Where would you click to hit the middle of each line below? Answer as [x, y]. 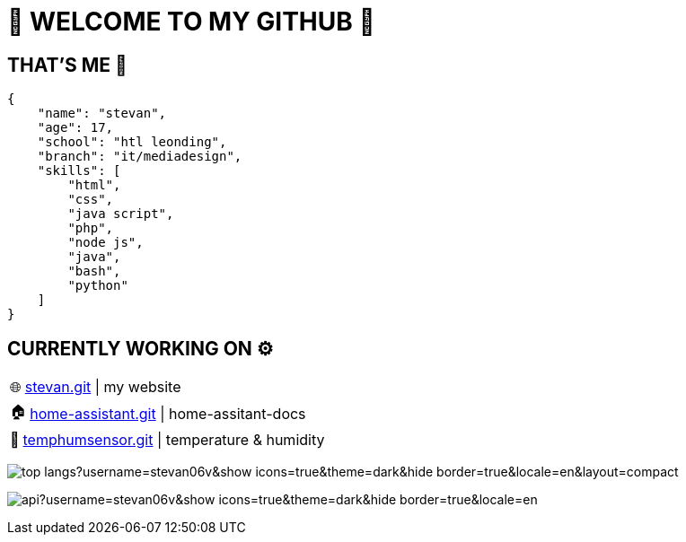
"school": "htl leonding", [132, 142]
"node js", [106, 243]
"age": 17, [75, 128]
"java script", [121, 214]
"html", [94, 185]
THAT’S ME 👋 [67, 65]
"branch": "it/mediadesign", [140, 157]
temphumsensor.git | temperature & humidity [174, 440]
